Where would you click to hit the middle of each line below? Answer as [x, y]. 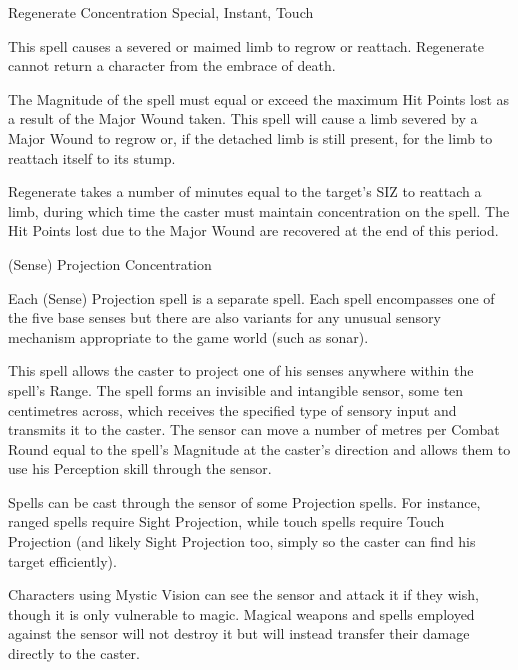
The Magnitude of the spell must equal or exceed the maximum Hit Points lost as [259, 98]
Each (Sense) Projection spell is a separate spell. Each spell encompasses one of [251, 297]
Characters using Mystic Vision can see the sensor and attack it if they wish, [243, 594]
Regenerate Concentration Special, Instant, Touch [161, 12]
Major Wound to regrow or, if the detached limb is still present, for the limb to [250, 137]
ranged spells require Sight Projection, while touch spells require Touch [226, 521]
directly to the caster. [74, 653]
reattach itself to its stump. [92, 157]
